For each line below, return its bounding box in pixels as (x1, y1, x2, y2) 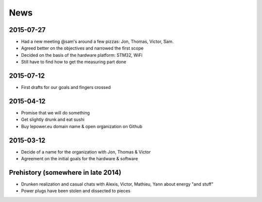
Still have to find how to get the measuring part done (21, 59, 126, 65)
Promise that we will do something (21, 110, 90, 116)
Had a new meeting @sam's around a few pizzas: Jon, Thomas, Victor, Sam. (21, 39, 174, 45)
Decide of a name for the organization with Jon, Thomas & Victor (21, 149, 151, 155)
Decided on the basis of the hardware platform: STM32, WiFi (21, 52, 143, 58)
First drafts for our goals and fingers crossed (21, 84, 111, 90)
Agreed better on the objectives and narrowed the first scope (21, 45, 144, 51)
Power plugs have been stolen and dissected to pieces (21, 188, 131, 194)
